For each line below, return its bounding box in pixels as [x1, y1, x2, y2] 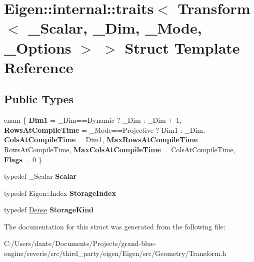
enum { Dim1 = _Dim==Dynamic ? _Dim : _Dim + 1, [4, 115, 181, 125]
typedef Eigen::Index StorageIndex [4, 187, 116, 198]
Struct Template [124, 37, 240, 58]
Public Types [4, 91, 74, 107]
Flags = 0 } [4, 154, 42, 164]
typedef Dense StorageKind [4, 204, 94, 215]
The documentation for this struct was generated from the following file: [4, 221, 225, 231]
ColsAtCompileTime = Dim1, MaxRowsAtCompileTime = [4, 134, 205, 145]
